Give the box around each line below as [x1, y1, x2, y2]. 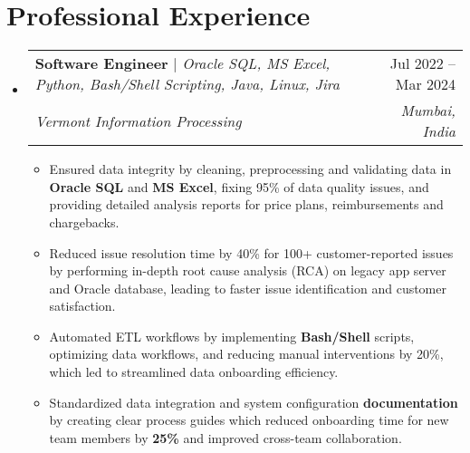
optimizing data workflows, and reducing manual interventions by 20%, [49, 344, 444, 363]
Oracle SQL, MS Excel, [182, 53, 331, 74]
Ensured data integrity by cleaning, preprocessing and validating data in [49, 159, 452, 178]
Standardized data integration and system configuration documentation [49, 392, 458, 411]
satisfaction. [49, 296, 116, 315]
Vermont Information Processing [34, 110, 242, 131]
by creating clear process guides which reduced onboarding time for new [49, 410, 449, 429]
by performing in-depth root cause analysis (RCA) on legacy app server [49, 261, 446, 280]
